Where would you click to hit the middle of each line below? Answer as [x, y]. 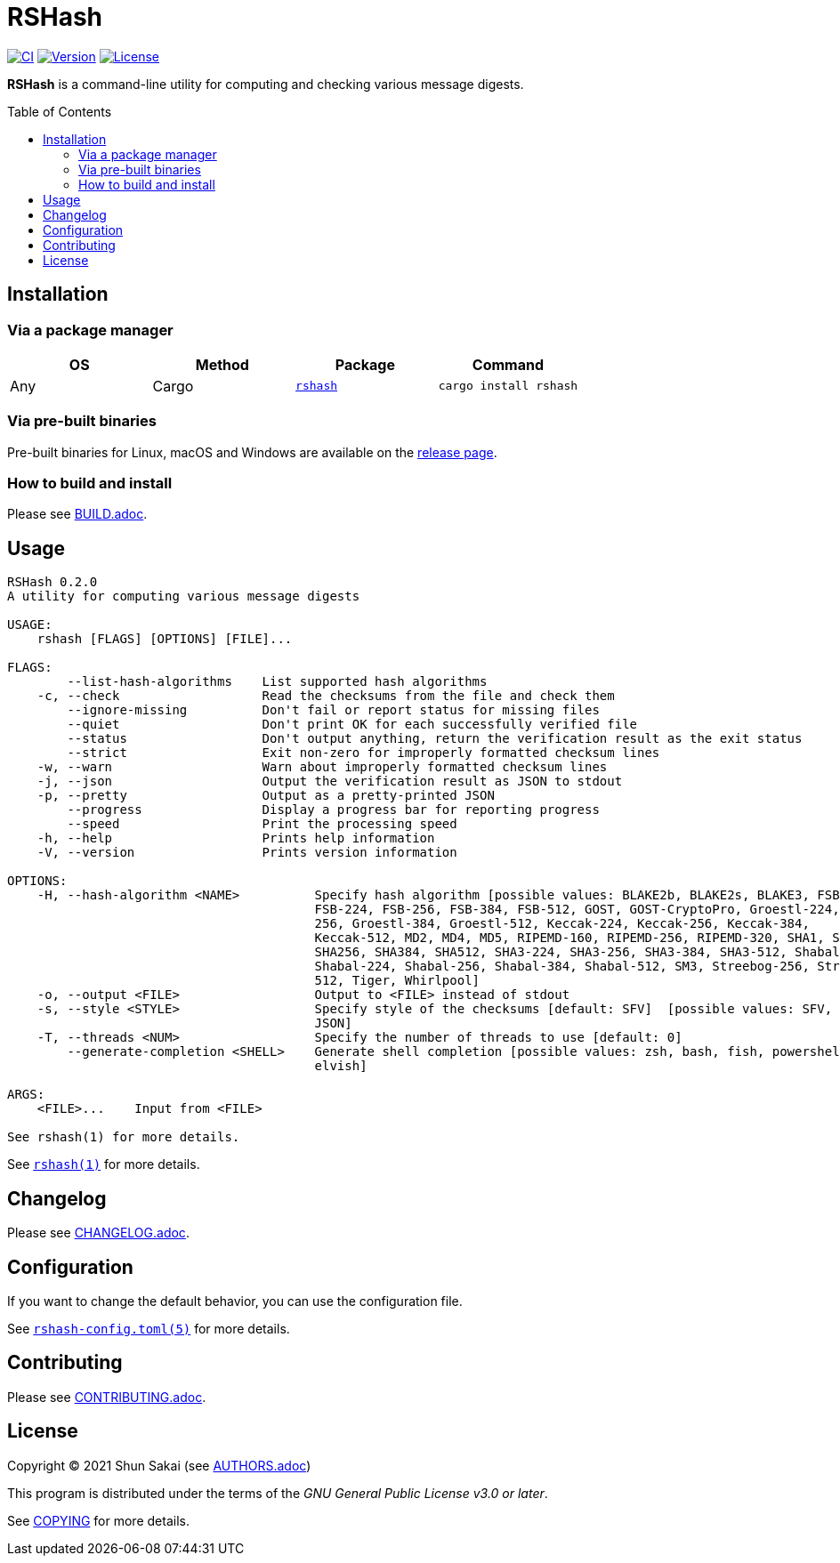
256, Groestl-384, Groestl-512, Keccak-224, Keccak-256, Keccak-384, [562, 924]
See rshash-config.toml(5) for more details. [149, 1329]
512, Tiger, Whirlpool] [397, 981]
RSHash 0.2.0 [52, 582]
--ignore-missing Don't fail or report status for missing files [333, 710]
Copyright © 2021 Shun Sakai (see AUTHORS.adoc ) [159, 1465]
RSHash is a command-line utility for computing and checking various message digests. [266, 84]
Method [222, 364]
